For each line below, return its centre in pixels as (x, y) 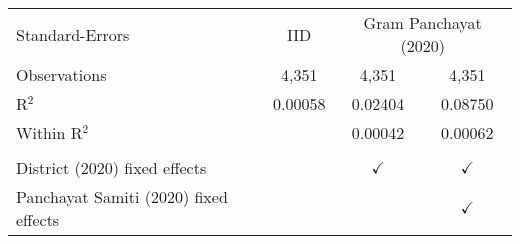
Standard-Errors (73, 34)
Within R (49, 132)
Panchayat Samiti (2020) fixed (122, 196)
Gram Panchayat (422, 22)
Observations (61, 74)
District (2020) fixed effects (111, 167)
